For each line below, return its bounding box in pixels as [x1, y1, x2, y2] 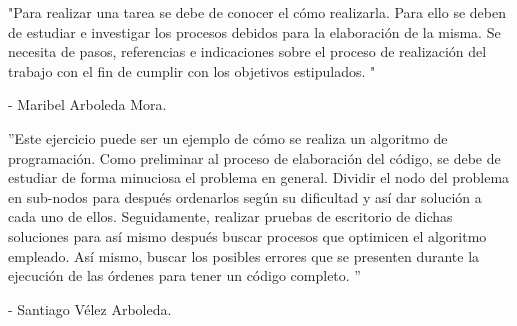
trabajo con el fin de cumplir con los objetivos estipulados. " [8, 60, 376, 81]
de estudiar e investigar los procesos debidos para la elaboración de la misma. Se [8, 21, 501, 42]
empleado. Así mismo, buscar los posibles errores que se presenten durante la [8, 245, 480, 266]
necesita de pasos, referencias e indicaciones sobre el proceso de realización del [8, 41, 487, 62]
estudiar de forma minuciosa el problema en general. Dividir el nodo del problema [8, 167, 510, 188]
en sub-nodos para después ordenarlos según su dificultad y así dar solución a [8, 186, 482, 207]
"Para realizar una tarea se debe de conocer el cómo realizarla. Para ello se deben [8, 2, 506, 22]
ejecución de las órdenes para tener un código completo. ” [8, 265, 361, 286]
